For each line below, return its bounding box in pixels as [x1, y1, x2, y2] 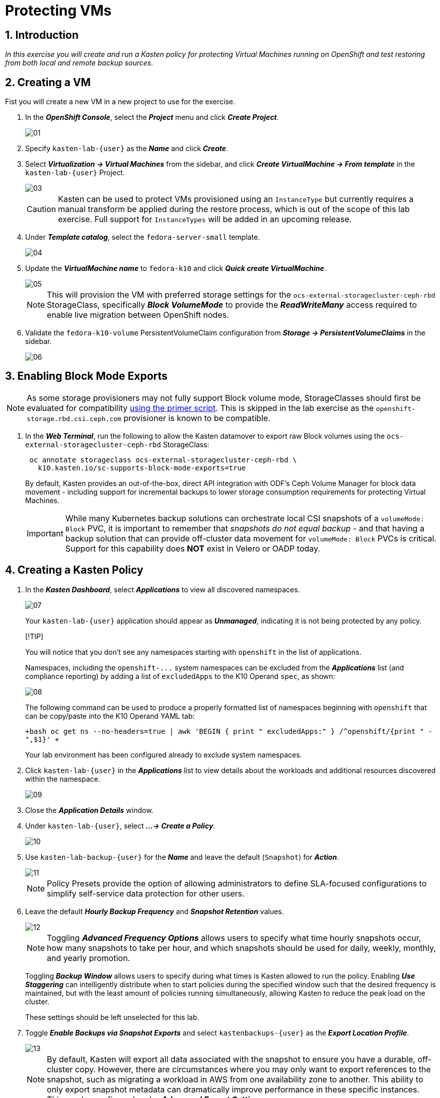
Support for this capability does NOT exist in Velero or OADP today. [65, 543, 320, 554]
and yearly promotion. [47, 952, 130, 963]
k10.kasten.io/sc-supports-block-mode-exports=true [38, 463, 246, 472]
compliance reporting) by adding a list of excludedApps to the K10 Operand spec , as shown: [25, 671, 335, 680]
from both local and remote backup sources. [5, 58, 154, 67]
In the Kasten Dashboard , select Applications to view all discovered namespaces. [25, 585, 300, 594]
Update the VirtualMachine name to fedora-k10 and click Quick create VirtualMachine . [25, 264, 326, 273]
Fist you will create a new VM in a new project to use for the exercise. [5, 97, 235, 106]
